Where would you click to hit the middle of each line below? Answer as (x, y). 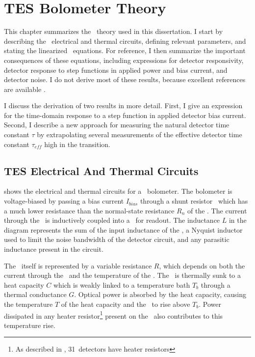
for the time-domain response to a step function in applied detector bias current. (125, 115)
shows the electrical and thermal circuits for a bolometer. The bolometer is (118, 191)
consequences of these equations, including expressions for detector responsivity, (124, 60)
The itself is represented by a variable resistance (78, 265)
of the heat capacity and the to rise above (126, 304)
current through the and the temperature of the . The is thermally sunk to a (123, 275)
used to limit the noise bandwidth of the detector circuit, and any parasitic (117, 239)
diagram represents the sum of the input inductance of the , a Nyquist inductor (123, 229)
